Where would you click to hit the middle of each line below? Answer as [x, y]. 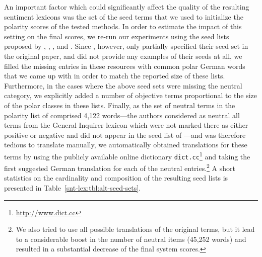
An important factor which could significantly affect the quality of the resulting [127, 7]
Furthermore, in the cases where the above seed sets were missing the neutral [123, 85]
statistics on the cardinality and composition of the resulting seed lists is [116, 178]
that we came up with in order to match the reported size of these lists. [115, 76]
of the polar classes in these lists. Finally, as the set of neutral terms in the [120, 105]
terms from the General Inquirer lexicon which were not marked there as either [126, 125]
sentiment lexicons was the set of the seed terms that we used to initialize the [124, 16]
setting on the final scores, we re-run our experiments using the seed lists [117, 36]
